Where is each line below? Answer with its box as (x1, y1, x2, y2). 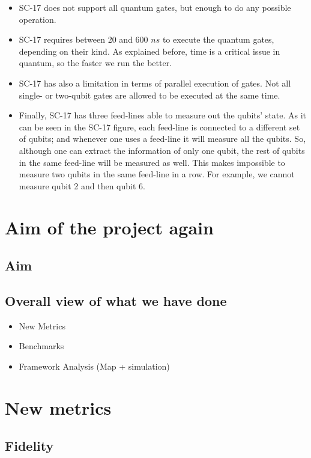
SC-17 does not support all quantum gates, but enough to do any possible (19, 1, 291, 13)
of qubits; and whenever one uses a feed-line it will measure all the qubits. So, (19, 132, 306, 145)
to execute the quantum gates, (162, 33, 274, 46)
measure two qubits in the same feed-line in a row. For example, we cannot (19, 168, 295, 180)
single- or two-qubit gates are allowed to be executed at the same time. (19, 88, 280, 101)
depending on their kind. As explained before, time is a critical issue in (19, 44, 280, 57)
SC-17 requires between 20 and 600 (19, 33, 148, 46)
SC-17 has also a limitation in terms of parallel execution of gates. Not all (19, 76, 291, 89)
